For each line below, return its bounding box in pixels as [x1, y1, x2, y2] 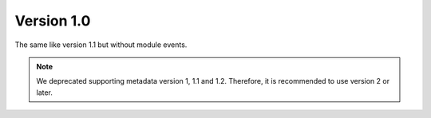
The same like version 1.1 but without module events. [14, 40, 188, 49]
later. [36, 88, 53, 97]
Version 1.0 [14, 12, 91, 29]
